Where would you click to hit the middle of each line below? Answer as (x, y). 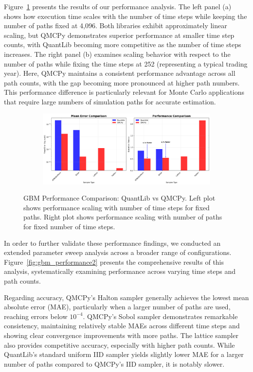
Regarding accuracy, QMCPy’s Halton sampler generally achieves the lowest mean (126, 297)
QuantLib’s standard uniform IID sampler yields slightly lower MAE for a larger (124, 354)
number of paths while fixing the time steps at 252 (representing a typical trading (126, 63)
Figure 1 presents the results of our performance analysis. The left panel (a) (118, 6)
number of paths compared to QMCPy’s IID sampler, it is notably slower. (114, 364)
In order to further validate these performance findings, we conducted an (112, 243)
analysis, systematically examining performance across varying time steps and (120, 271)
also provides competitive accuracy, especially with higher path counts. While (119, 345)
